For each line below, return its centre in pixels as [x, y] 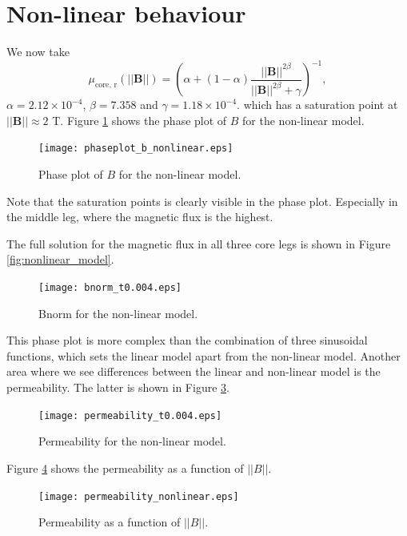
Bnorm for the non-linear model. [118, 313]
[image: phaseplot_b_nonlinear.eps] [136, 149]
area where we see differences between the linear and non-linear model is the [194, 371]
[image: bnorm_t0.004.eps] [110, 288]
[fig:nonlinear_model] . [60, 259]
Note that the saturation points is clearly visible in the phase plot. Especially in [202, 201]
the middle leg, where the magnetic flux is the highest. [140, 217]
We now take [38, 52]
